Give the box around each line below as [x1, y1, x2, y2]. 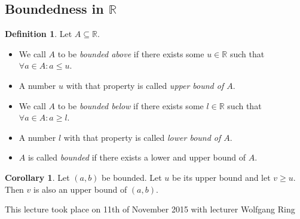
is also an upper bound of [33, 183, 127, 195]
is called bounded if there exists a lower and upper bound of [27, 151, 246, 164]
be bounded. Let [102, 171, 162, 183]
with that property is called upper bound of [66, 79, 224, 91]
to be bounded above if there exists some [57, 47, 204, 60]
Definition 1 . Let [5, 27, 72, 40]
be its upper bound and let [172, 171, 271, 183]
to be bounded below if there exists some [57, 99, 204, 112]
